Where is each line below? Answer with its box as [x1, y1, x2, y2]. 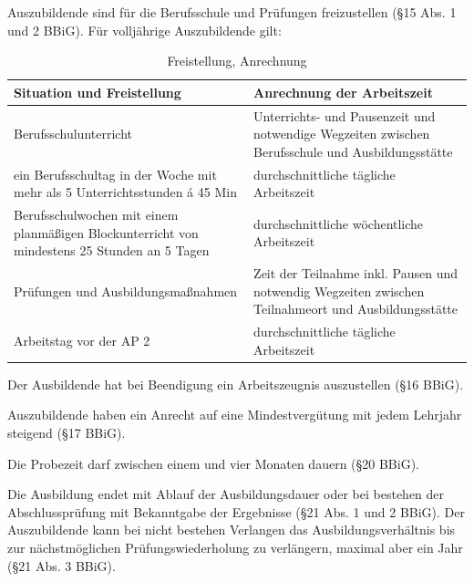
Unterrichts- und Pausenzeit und [253, 106, 436, 125]
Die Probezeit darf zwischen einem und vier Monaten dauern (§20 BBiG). [7, 453, 420, 473]
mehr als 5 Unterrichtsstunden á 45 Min [14, 182, 237, 202]
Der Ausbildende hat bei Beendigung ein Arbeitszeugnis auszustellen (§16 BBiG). [7, 374, 464, 393]
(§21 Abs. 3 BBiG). [7, 556, 116, 575]
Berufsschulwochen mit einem [14, 205, 179, 224]
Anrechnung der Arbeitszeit [253, 82, 433, 101]
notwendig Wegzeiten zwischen [253, 281, 425, 300]
